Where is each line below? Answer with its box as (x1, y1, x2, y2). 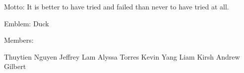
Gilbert (4, 61, 26, 72)
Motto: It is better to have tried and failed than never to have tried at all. (4, 1, 229, 11)
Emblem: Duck (4, 18, 49, 28)
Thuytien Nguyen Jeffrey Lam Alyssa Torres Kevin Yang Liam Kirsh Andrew (4, 51, 240, 62)
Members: (4, 35, 34, 45)
